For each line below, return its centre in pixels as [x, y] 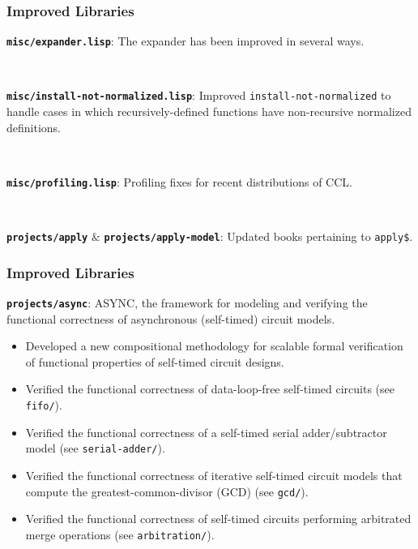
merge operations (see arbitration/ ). [120, 534]
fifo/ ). [44, 405]
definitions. [34, 127]
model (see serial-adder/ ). [95, 448]
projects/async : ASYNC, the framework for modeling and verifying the [187, 303]
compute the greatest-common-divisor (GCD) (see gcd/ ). [167, 491]
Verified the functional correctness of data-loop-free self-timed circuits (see [210, 389]
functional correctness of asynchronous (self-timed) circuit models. [171, 318]
